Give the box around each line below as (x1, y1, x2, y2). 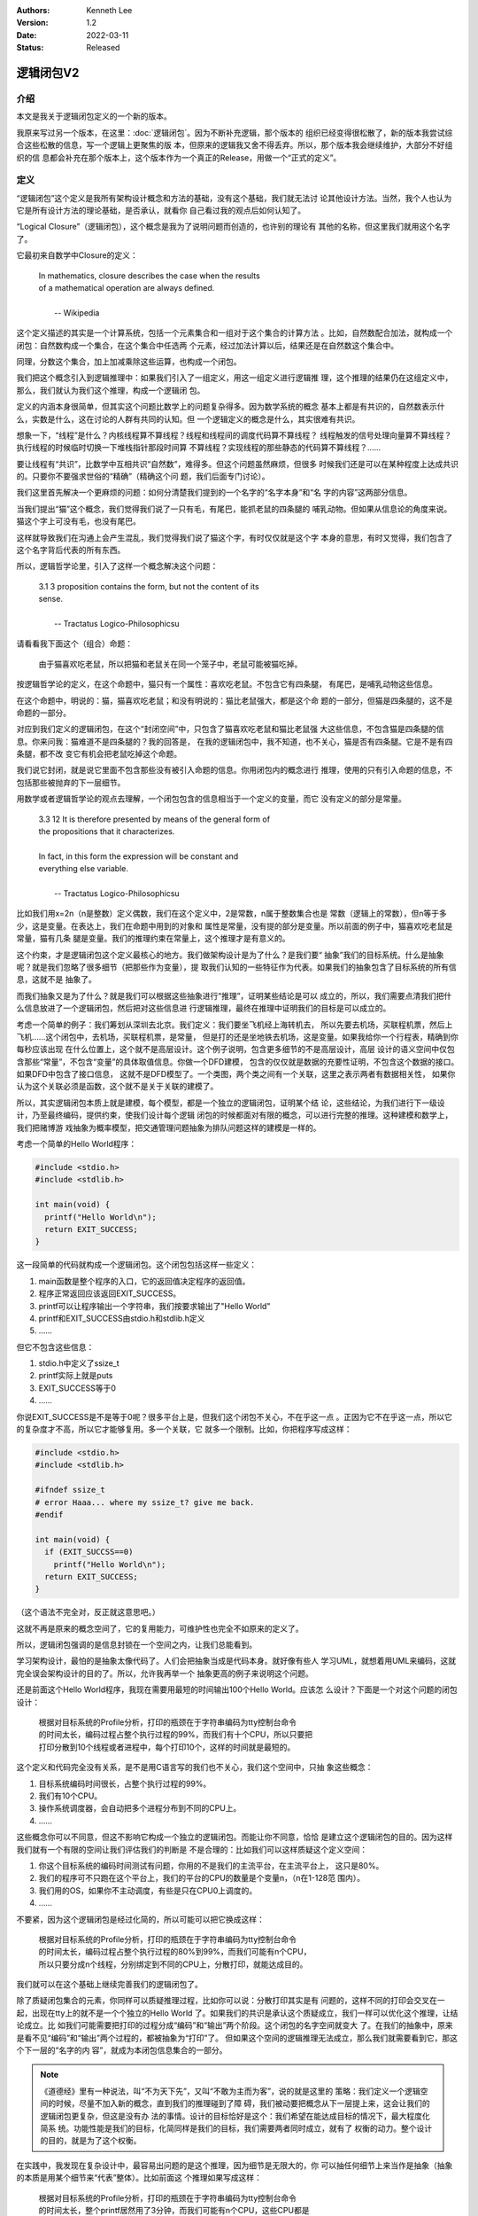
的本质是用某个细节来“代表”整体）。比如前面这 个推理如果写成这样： (16, 2173, 263, 2183)
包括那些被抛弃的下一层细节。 (16, 776, 126, 788)
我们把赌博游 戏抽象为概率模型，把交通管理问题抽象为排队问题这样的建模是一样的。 (16, 1122, 321, 1133)
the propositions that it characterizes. (38, 826, 175, 837)
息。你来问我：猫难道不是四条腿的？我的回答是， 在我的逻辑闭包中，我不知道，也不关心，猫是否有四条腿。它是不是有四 (16, 736, 453, 746)
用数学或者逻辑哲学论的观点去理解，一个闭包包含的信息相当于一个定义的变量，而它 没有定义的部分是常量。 (16, 793, 406, 804)
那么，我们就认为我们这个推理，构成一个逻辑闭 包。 (16, 385, 205, 395)
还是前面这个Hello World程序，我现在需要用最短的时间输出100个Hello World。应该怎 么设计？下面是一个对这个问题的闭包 (16, 1684, 458, 1695)
